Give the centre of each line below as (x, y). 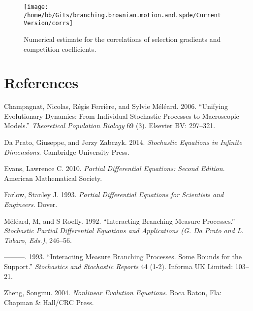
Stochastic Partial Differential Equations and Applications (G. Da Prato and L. (124, 230)
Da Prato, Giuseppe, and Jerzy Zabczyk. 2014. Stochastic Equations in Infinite (123, 142)
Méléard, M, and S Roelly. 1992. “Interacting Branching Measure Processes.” (120, 221)
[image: (36, 7)
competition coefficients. (60, 49)
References (41, 83)
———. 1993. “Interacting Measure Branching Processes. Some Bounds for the (123, 257)
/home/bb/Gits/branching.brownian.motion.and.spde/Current (122, 15)
